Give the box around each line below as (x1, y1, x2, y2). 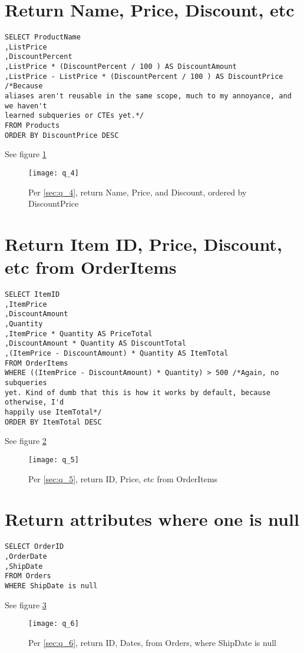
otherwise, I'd (5, 398, 64, 407)
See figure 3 (5, 598, 47, 611)
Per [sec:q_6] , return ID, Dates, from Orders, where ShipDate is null (28, 636, 277, 648)
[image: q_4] (28, 168, 79, 177)
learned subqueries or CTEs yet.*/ (5, 111, 144, 120)
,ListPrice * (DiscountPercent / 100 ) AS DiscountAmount (5, 62, 237, 71)
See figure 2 (5, 435, 47, 447)
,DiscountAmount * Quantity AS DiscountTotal (5, 339, 186, 348)
